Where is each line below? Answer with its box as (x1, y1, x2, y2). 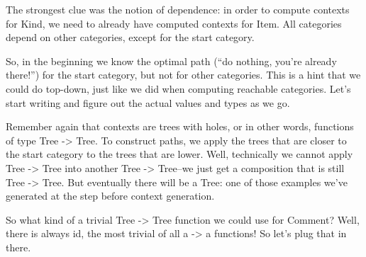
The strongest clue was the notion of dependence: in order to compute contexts (6, 2, 350, 16)
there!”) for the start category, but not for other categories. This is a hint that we (6, 67, 361, 82)
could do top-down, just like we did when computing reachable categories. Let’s (6, 81, 351, 96)
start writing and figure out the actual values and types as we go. (6, 95, 290, 110)
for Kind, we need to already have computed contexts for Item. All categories (6, 16, 342, 30)
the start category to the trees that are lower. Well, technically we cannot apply (6, 147, 353, 161)
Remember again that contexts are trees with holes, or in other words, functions (6, 119, 354, 134)
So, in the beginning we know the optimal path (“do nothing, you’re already (6, 53, 337, 68)
